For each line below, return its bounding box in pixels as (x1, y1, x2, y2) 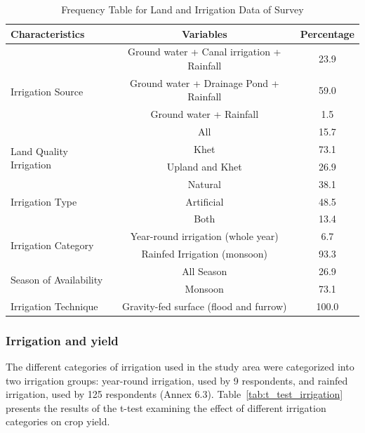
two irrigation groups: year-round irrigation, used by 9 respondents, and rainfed (6, 373, 348, 387)
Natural (187, 176, 221, 191)
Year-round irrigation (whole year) (130, 229, 279, 244)
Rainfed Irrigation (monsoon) (141, 246, 268, 261)
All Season (182, 263, 227, 278)
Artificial (185, 194, 224, 208)
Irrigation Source (11, 84, 84, 99)
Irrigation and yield (6, 331, 119, 349)
